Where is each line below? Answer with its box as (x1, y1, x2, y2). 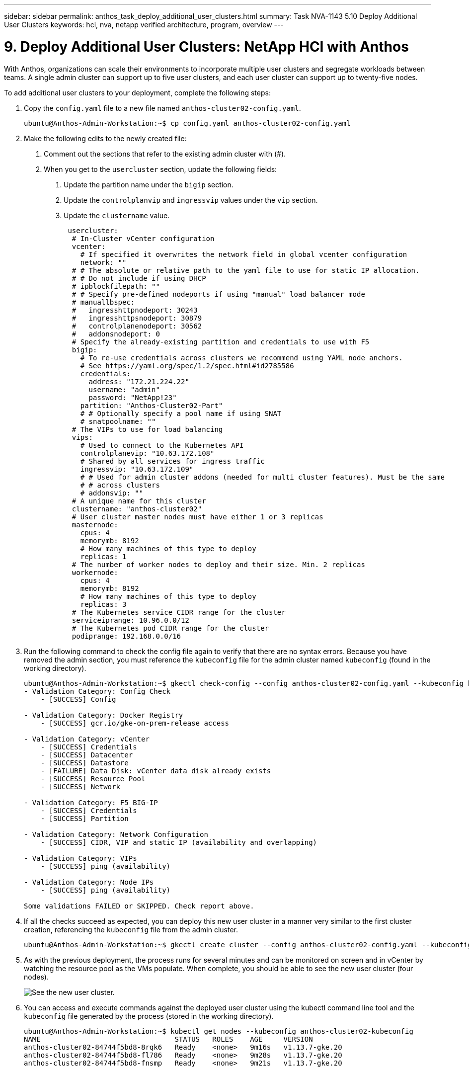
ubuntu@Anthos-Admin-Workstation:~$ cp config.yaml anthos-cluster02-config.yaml (24, 119, 351, 127)
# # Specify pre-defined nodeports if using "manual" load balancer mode (72, 290, 365, 298)
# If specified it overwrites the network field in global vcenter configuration (80, 250, 407, 258)
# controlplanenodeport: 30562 (72, 322, 202, 330)
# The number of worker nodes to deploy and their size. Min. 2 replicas (72, 560, 365, 569)
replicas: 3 (80, 600, 127, 608)
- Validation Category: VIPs (24, 854, 137, 862)
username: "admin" (88, 385, 160, 394)
